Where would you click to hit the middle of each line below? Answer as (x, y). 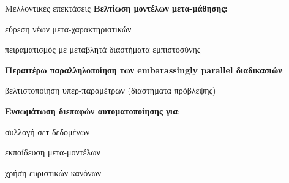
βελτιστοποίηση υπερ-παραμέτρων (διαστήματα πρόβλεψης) (111, 90)
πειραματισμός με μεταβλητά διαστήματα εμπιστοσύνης (103, 49)
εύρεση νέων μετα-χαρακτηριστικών (68, 28)
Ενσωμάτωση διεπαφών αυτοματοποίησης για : (92, 110)
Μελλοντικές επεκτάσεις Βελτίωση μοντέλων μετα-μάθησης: (116, 8)
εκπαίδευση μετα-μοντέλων (53, 152)
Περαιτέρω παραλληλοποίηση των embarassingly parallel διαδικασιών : (145, 69)
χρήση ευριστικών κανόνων (53, 172)
